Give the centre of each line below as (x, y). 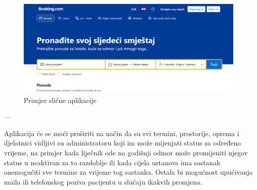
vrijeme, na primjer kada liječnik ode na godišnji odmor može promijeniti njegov (126, 153)
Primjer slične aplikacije (60, 100)
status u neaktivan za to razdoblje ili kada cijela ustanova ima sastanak (112, 162)
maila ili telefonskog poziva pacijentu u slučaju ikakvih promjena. (103, 181)
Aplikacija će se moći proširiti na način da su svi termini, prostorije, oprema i (122, 133)
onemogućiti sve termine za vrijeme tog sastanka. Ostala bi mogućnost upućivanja (128, 172)
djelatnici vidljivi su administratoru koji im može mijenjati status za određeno (123, 143)
